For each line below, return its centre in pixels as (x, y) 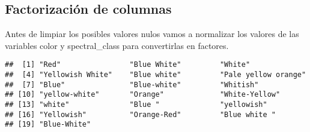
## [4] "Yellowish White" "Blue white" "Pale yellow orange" (156, 75)
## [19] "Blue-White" (48, 125)
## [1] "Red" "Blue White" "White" (128, 65)
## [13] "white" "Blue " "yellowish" (136, 105)
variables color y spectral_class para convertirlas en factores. (117, 45)
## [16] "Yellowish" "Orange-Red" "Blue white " (141, 114)
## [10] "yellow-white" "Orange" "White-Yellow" (143, 95)
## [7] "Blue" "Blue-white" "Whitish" (132, 85)
